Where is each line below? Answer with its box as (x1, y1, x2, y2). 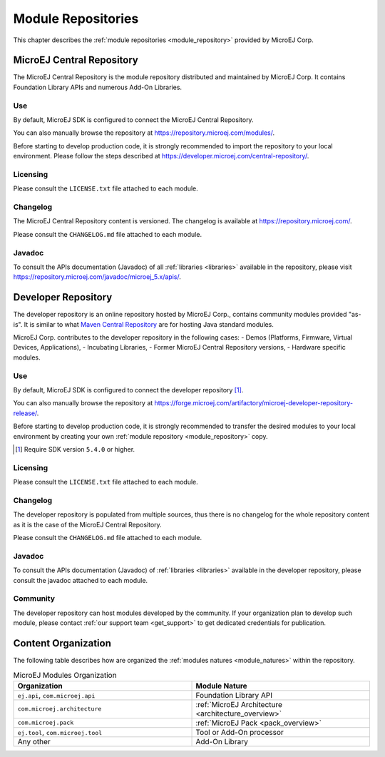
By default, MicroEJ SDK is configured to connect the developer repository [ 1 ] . (13, 385, 244, 394)
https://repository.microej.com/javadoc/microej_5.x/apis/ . (13, 273, 181, 281)
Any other (17, 736, 51, 746)
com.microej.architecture (17, 705, 102, 713)
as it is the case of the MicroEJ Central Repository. (13, 520, 162, 529)
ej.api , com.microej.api (17, 690, 96, 700)
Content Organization (13, 637, 112, 649)
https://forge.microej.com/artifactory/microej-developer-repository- (154, 399, 354, 407)
